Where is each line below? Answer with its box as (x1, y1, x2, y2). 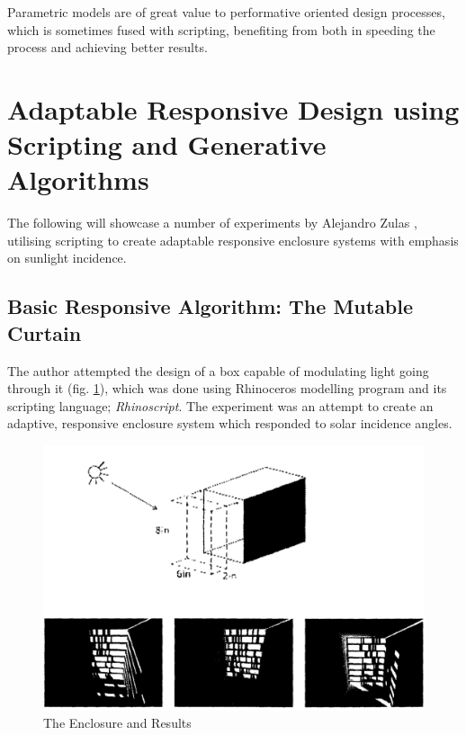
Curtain (7, 318, 82, 346)
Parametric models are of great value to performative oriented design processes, (7, 3, 445, 21)
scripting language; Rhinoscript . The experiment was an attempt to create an (7, 396, 434, 415)
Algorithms (7, 161, 149, 198)
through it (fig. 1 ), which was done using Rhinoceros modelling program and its (7, 379, 447, 398)
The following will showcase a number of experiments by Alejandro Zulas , (7, 213, 417, 232)
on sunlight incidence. (7, 248, 127, 267)
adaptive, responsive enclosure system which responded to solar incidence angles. (7, 414, 453, 433)
